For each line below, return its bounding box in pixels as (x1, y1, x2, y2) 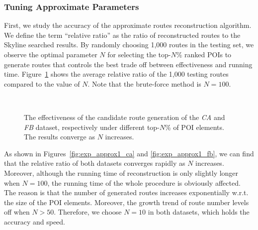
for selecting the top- (107, 49, 171, 59)
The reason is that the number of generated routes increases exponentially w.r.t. (4, 187, 249, 198)
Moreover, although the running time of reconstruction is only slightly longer (4, 167, 239, 178)
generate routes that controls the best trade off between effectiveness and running (4, 59, 253, 69)
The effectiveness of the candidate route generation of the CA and (24, 112, 225, 122)
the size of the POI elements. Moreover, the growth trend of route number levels (4, 197, 249, 207)
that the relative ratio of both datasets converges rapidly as (4, 158, 185, 168)
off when (4, 207, 30, 217)
